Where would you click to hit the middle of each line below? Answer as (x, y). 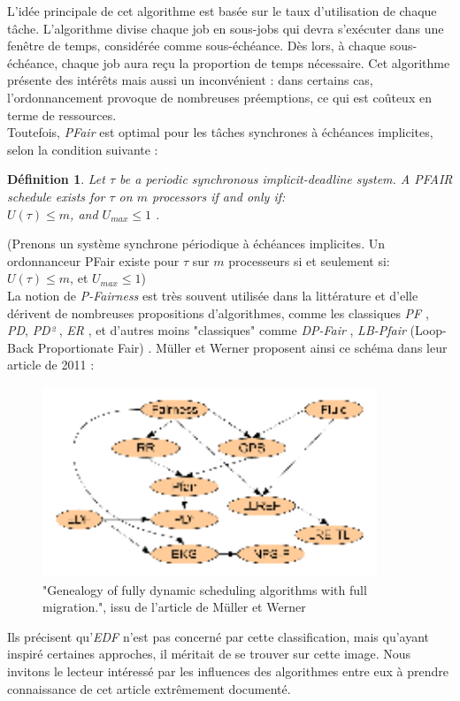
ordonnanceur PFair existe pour (93, 260)
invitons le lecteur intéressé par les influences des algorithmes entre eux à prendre (228, 671)
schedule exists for (56, 196)
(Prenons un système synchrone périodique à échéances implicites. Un (196, 244)
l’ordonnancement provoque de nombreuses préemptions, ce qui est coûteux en (219, 97)
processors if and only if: (218, 196)
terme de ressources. (62, 114)
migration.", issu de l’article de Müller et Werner (174, 607)
